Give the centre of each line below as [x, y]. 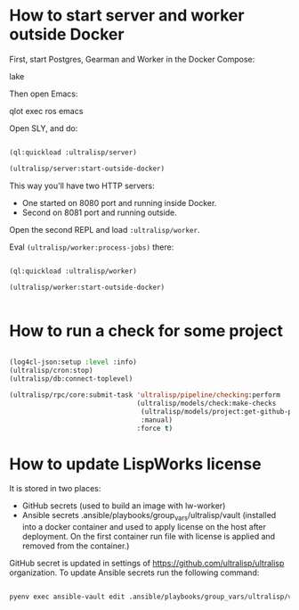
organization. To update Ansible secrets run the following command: [134, 573]
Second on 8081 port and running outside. [100, 212]
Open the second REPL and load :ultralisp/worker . [105, 229]
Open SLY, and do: [44, 128]
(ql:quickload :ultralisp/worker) [73, 271]
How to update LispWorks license [135, 464]
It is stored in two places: [55, 489]
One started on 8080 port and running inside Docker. [119, 202]
